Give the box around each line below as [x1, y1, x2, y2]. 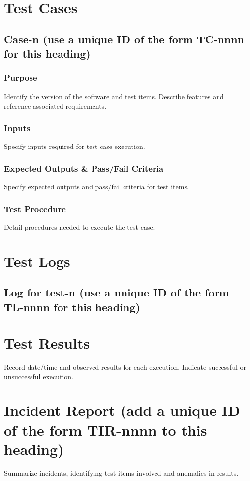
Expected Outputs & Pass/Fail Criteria [4, 162, 164, 174]
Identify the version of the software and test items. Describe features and [4, 91, 224, 101]
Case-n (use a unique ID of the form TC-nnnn [4, 31, 244, 46]
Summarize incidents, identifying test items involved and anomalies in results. [4, 467, 239, 478]
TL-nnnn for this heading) [4, 299, 140, 314]
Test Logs [4, 251, 70, 271]
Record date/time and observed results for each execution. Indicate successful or [4, 362, 246, 372]
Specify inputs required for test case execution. [4, 141, 145, 151]
